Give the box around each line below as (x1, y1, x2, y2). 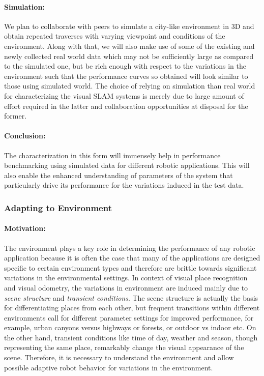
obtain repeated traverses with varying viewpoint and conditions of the (4, 31, 225, 41)
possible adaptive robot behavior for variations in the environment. (4, 362, 213, 372)
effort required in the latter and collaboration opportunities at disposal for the (4, 100, 248, 111)
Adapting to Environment (4, 201, 112, 214)
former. (4, 110, 27, 121)
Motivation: (4, 223, 46, 234)
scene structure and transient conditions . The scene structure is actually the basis (4, 292, 258, 303)
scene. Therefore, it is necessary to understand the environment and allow (4, 352, 234, 363)
